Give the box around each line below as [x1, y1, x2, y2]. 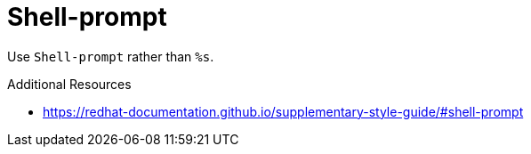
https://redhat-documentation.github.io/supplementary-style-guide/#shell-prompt [43, 103, 524, 119]
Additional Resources [7, 76, 132, 92]
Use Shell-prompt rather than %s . [7, 48, 214, 64]
